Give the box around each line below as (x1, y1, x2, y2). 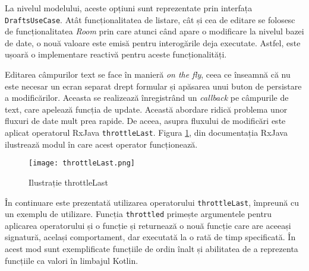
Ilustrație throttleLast (29, 176, 108, 188)
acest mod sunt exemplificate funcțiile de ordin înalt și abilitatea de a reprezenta (5, 243, 298, 254)
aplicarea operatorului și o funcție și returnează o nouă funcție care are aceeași (5, 219, 291, 231)
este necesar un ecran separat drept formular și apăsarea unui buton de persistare (5, 79, 302, 92)
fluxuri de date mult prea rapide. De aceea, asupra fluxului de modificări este (5, 114, 286, 127)
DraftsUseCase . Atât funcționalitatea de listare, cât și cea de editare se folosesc (5, 13, 295, 25)
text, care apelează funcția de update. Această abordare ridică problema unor (5, 103, 288, 115)
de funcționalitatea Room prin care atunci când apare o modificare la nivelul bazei (5, 25, 304, 37)
